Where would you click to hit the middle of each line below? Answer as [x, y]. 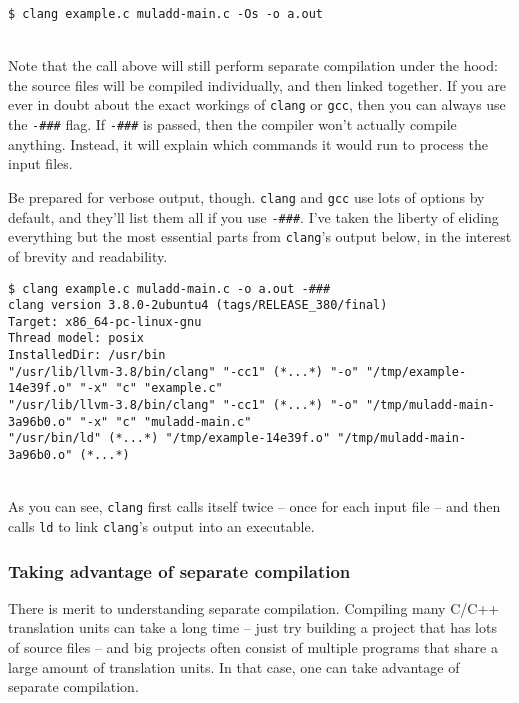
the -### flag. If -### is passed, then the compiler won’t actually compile [232, 124]
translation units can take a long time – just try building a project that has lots [252, 627]
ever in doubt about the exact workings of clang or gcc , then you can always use [257, 104]
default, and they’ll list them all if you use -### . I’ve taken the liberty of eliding [253, 216]
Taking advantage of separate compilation [179, 570]
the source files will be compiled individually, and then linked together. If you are [257, 84]
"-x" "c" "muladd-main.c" [165, 421]
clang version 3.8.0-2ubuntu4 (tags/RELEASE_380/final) [198, 305]
